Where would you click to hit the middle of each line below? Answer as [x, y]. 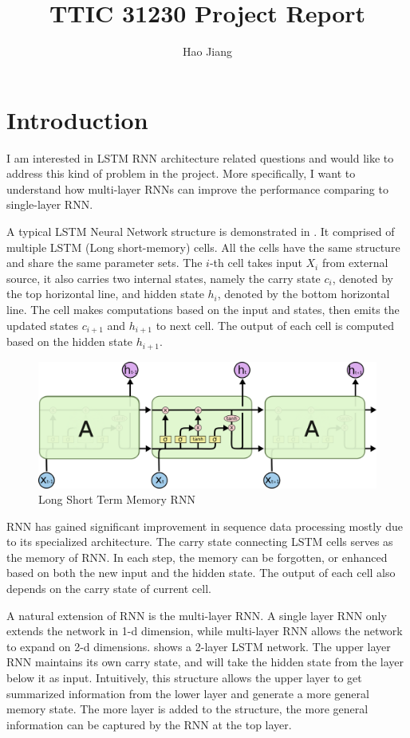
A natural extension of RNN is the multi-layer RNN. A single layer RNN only [197, 615]
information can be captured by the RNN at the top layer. [149, 724]
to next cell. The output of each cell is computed [275, 325]
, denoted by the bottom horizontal [304, 294]
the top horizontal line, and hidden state [105, 294]
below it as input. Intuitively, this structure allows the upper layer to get [184, 678]
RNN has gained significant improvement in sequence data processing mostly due [205, 526]
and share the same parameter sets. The [104, 263]
